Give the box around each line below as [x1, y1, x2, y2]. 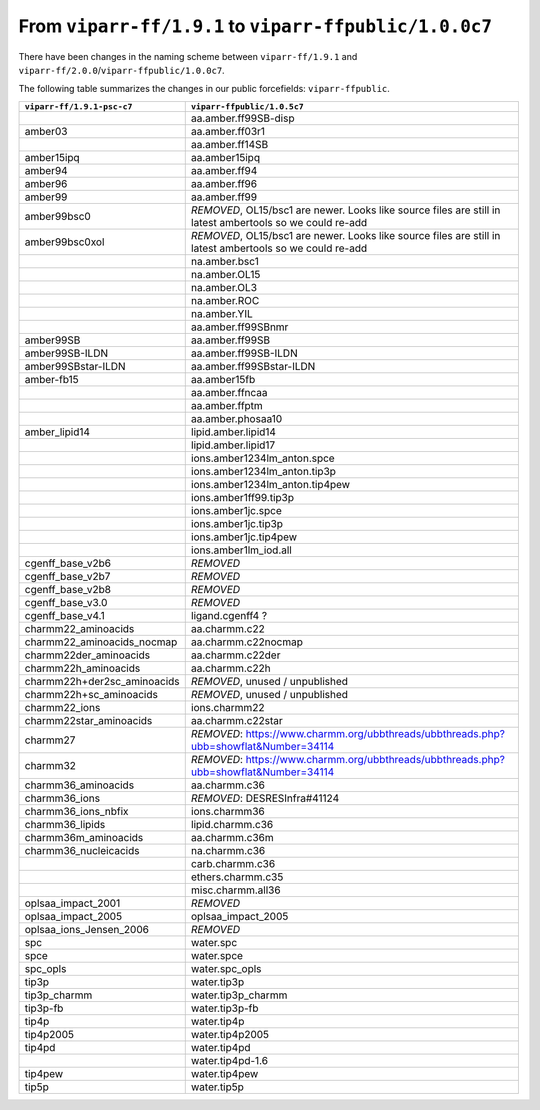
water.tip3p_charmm [190, 988, 288, 1002]
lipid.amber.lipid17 [190, 438, 276, 452]
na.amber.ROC [190, 293, 260, 307]
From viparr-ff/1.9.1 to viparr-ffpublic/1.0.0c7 [18, 15, 492, 37]
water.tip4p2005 [190, 1027, 270, 1041]
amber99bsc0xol [24, 235, 105, 249]
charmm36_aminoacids [24, 778, 135, 792]
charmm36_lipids [24, 817, 106, 831]
